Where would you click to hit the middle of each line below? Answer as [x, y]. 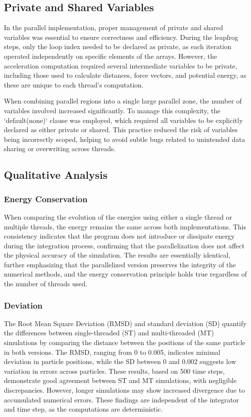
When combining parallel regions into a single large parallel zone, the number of [123, 101]
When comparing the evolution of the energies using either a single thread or [118, 217]
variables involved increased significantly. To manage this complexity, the [112, 110]
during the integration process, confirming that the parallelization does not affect [124, 245]
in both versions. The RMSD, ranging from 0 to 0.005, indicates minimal [112, 352]
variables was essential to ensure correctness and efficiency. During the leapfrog [121, 37]
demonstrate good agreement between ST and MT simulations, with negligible [120, 380]
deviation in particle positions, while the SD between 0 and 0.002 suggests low [120, 361]
